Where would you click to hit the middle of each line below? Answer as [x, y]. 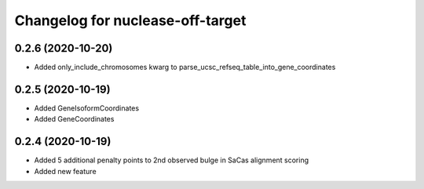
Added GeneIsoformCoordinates [87, 108]
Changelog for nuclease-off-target [130, 20]
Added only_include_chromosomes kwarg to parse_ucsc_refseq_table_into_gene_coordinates [185, 67]
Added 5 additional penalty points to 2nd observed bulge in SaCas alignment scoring [172, 160]
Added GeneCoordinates [74, 119]
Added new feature [66, 171]
